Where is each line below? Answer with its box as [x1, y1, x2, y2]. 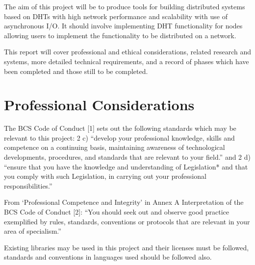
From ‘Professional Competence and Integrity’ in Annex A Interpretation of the [4, 197, 244, 207]
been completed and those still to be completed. [4, 66, 148, 76]
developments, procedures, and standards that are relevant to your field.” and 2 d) [4, 152, 251, 162]
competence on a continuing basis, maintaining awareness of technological [4, 142, 225, 152]
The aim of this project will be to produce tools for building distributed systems [4, 1, 245, 11]
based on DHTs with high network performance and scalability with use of [4, 11, 228, 21]
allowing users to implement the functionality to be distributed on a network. [4, 30, 236, 40]
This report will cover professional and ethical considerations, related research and [4, 47, 251, 57]
